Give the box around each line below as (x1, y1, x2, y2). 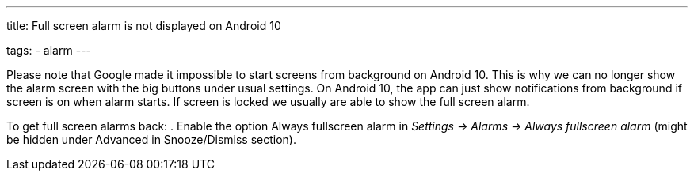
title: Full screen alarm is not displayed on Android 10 (6, 19, 281, 32)
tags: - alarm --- (6, 43, 91, 57)
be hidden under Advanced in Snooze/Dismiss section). (6, 133, 297, 146)
